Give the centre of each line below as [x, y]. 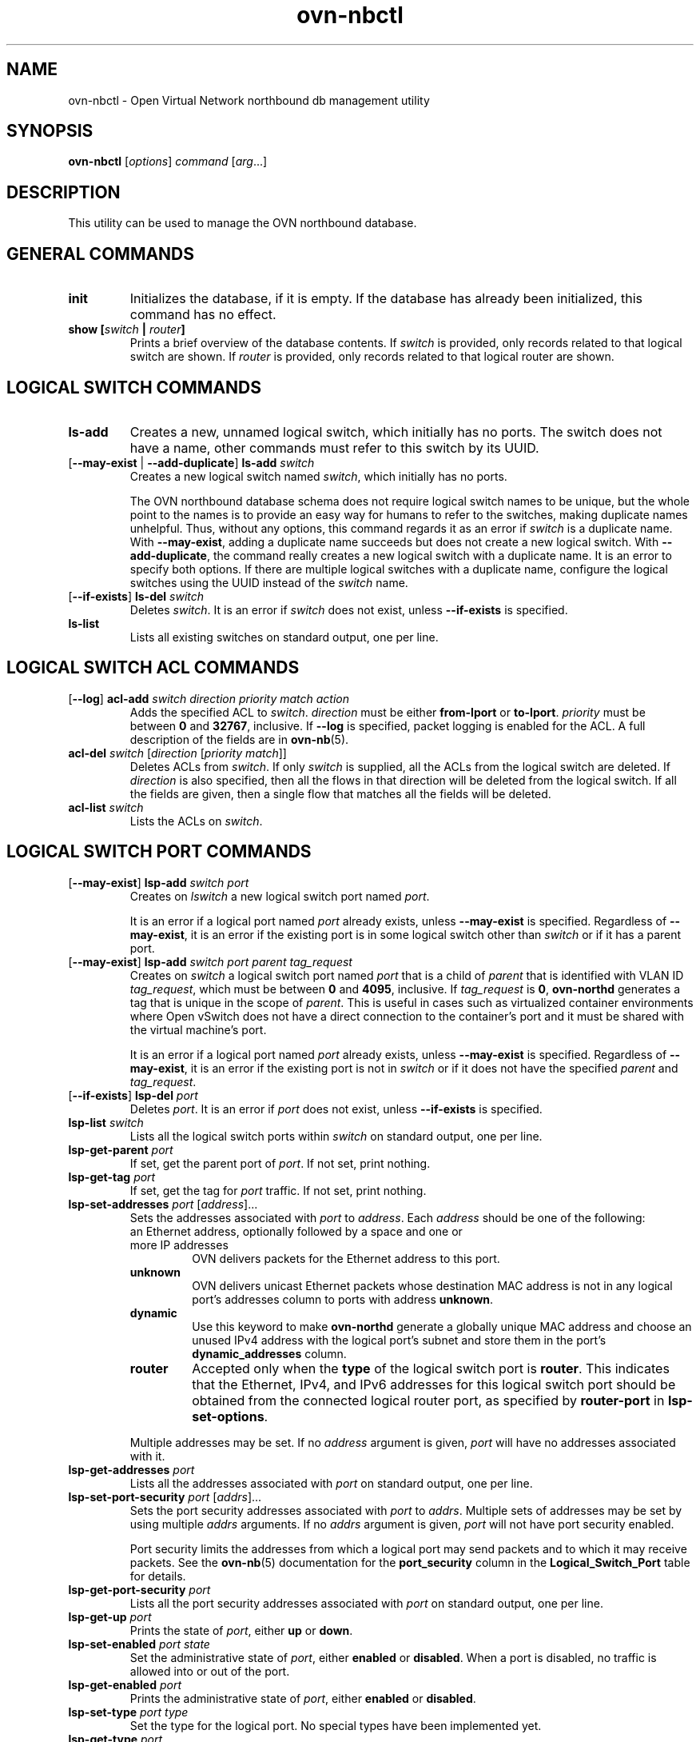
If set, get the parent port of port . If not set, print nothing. [280, 1163]
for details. [158, 1576]
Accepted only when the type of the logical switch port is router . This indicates [431, 1368]
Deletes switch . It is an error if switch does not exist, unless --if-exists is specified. [349, 609]
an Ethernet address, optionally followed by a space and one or [296, 1231]
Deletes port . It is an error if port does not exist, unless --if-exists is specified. [336, 1109]
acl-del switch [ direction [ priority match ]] [177, 753]
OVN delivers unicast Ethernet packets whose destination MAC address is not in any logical [432, 1285]
